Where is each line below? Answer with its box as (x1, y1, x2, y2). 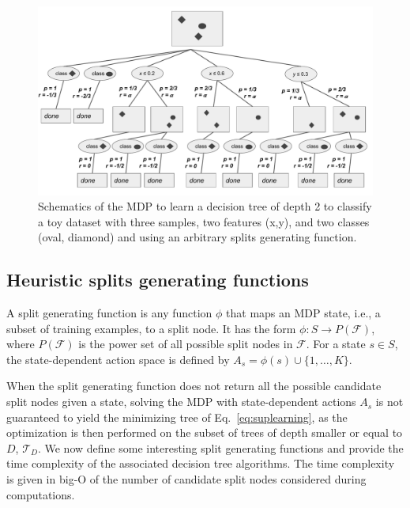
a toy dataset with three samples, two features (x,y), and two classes (38, 213, 370, 229)
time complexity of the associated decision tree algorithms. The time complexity (6, 455, 395, 472)
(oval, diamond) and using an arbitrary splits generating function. (38, 229, 357, 245)
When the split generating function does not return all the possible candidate (6, 377, 382, 394)
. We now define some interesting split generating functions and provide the (37, 439, 404, 456)
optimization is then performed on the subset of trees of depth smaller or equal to (6, 424, 403, 441)
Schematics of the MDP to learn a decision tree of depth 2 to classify (38, 198, 372, 214)
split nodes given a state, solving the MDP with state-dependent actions (6, 393, 356, 410)
